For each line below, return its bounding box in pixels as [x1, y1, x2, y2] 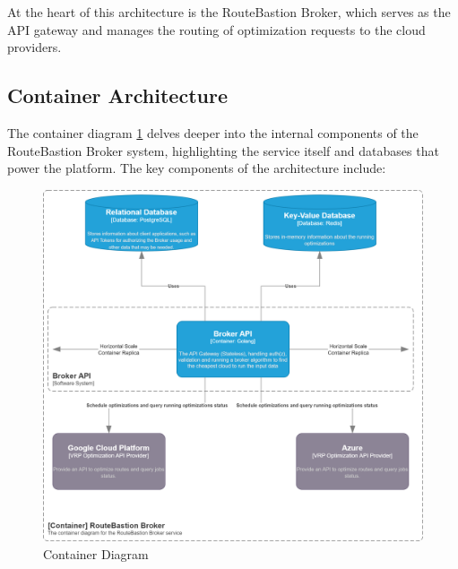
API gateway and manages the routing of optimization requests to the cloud [7, 20, 426, 39]
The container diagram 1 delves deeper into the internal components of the [7, 123, 419, 142]
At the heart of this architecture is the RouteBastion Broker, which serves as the [7, 3, 451, 21]
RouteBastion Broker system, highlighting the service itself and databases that [7, 141, 439, 159]
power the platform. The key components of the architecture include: [7, 159, 386, 177]
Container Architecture [7, 82, 228, 109]
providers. [7, 38, 62, 56]
